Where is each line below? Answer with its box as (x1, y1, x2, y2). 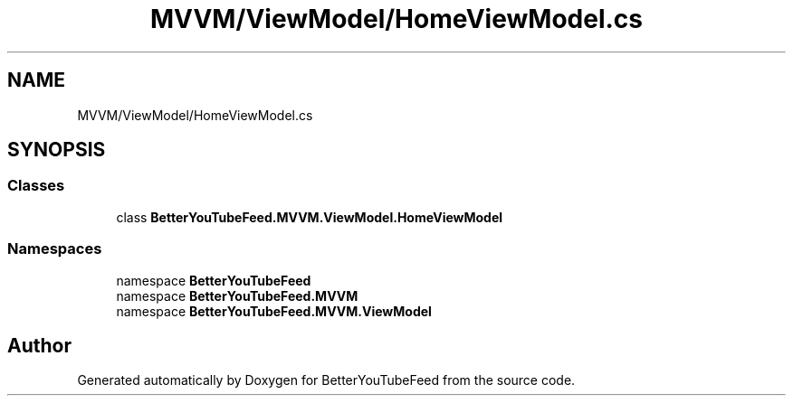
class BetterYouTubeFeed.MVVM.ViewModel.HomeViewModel (116, 209, 503, 225)
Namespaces (7, 239, 102, 258)
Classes (7, 176, 65, 195)
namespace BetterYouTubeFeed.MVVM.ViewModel (116, 303, 432, 319)
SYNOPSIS (7, 138, 106, 162)
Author (7, 333, 72, 357)
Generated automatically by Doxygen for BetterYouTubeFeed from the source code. (77, 372, 576, 389)
